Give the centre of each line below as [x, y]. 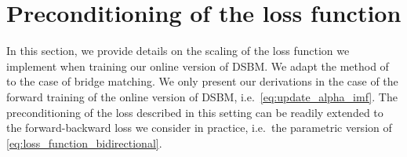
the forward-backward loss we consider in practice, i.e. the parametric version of [199, 128]
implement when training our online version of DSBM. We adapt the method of [198, 66]
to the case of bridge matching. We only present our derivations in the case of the [202, 81]
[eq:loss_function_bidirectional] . [84, 142]
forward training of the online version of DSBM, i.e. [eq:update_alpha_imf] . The [202, 96]
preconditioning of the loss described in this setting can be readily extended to [195, 112]
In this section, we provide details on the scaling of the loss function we [178, 51]
